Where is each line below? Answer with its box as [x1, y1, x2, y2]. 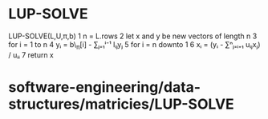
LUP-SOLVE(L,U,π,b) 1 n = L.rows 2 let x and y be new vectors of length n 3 [8, 31, 258, 41]
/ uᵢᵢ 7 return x [8, 50, 54, 60]
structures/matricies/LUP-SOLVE [8, 95, 234, 113]
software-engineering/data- [8, 77, 201, 96]
